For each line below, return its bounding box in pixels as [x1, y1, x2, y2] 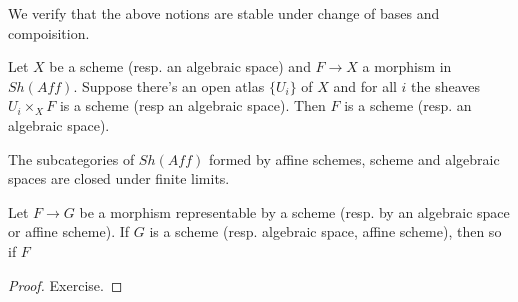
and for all [333, 75, 397, 96]
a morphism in [362, 56, 452, 77]
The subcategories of [8, 148, 135, 169]
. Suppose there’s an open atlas [73, 75, 265, 96]
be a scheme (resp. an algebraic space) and [49, 56, 311, 77]
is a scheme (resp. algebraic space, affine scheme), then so [149, 221, 502, 242]
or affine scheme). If [8, 221, 130, 242]
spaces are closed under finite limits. [8, 168, 230, 189]
